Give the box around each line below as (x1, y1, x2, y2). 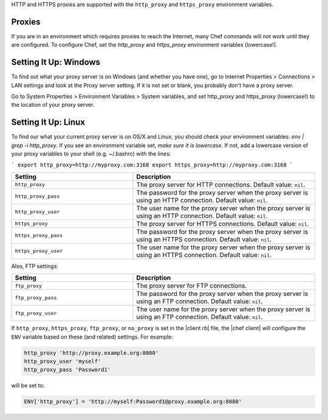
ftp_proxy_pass (15, 294, 57, 301)
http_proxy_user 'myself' (24, 358, 101, 365)
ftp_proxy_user (15, 310, 57, 316)
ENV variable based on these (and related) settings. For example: (11, 333, 173, 340)
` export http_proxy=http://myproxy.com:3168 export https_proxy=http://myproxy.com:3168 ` (11, 162, 293, 168)
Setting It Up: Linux (11, 117, 85, 128)
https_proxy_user (15, 248, 63, 255)
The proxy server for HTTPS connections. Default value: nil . (136, 219, 310, 228)
